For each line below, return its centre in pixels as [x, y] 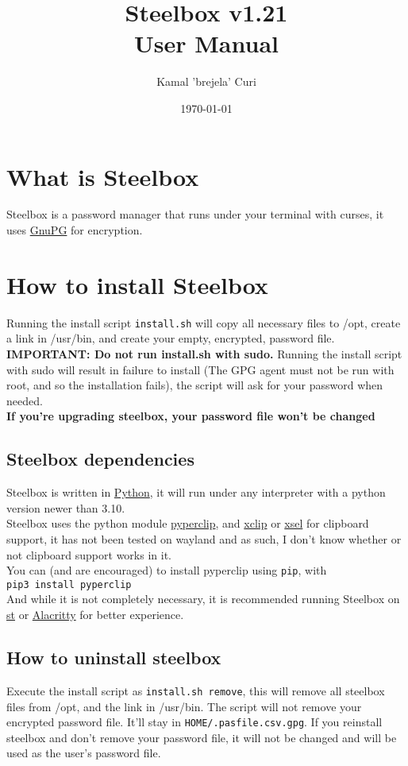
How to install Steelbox [137, 284]
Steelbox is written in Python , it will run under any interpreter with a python [196, 492]
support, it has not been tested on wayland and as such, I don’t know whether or [204, 538]
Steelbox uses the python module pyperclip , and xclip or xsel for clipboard [188, 523]
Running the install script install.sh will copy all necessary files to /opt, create [204, 322]
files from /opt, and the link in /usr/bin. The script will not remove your [184, 706]
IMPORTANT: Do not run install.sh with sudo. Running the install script [204, 354]
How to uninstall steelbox [114, 658]
